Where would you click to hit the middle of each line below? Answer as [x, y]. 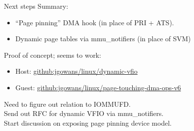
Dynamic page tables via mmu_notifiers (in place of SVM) [103, 39]
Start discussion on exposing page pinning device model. [88, 123]
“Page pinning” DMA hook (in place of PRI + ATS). [95, 22]
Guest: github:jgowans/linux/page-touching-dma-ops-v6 [98, 87]
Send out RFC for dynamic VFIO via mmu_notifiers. [84, 113]
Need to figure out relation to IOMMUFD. [67, 104]
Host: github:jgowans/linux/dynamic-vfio [76, 71]
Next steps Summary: [36, 6]
